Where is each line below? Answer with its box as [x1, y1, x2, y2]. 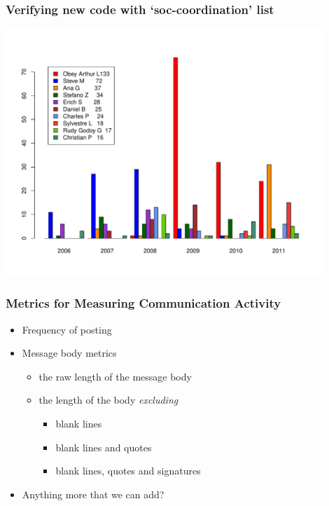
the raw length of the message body [38, 369, 192, 383]
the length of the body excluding [38, 392, 178, 407]
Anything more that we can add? [22, 486, 164, 501]
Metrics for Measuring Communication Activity [6, 294, 281, 312]
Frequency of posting [22, 322, 112, 336]
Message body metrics [22, 346, 117, 360]
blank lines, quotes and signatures [55, 463, 201, 478]
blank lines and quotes [55, 439, 152, 454]
